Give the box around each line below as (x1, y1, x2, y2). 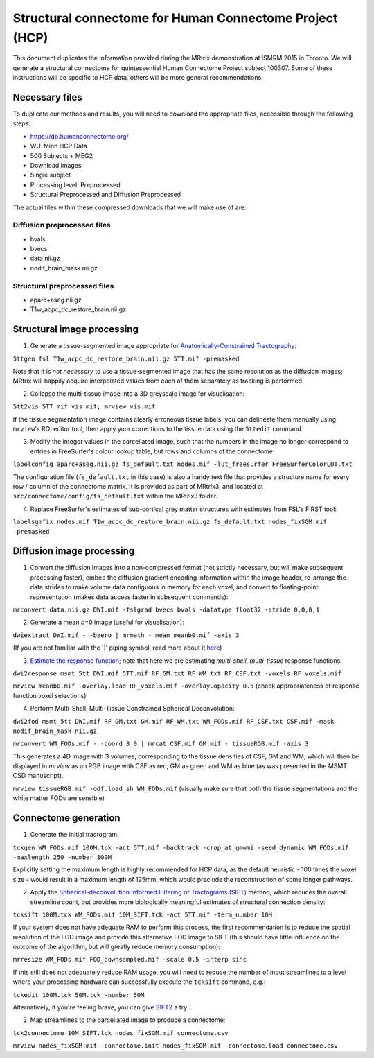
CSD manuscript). (12, 772, 64, 780)
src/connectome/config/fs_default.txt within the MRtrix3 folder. (12, 492, 218, 501)
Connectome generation (12, 812, 121, 824)
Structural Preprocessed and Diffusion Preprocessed (30, 191, 181, 199)
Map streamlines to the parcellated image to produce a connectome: (30, 1016, 226, 1024)
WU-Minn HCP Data (30, 142, 88, 150)
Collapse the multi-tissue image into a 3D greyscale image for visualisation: (30, 389, 245, 398)
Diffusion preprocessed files (12, 220, 111, 230)
